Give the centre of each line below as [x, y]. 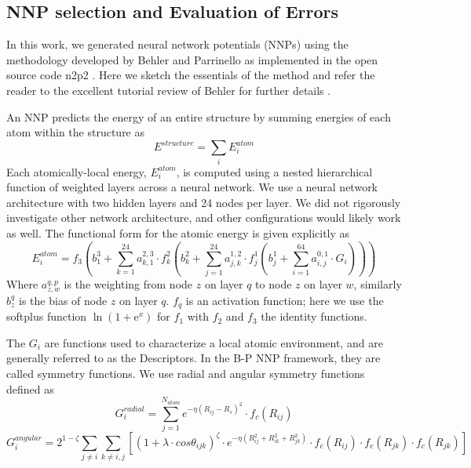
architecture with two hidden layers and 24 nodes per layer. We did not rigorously [204, 202]
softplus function [47, 316]
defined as [30, 388]
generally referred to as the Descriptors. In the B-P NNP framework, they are [194, 358]
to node [274, 284]
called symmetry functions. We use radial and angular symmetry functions [186, 374]
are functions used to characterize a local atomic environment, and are [214, 342]
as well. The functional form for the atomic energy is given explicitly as [178, 232]
